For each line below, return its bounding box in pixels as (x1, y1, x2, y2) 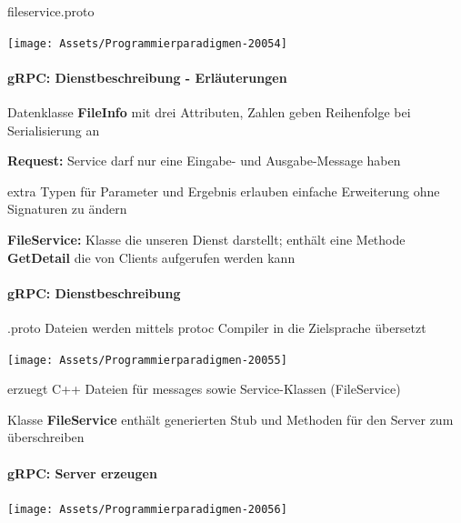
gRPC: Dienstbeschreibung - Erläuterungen (7, 67, 287, 86)
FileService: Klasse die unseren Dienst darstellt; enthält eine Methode (7, 230, 406, 249)
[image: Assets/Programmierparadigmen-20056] (7, 502, 287, 516)
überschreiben (7, 427, 85, 447)
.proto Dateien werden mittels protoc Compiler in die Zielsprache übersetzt (7, 318, 426, 337)
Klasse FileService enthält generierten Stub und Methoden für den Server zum (7, 409, 454, 428)
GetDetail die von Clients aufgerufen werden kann (7, 247, 296, 267)
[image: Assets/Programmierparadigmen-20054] (7, 36, 287, 50)
